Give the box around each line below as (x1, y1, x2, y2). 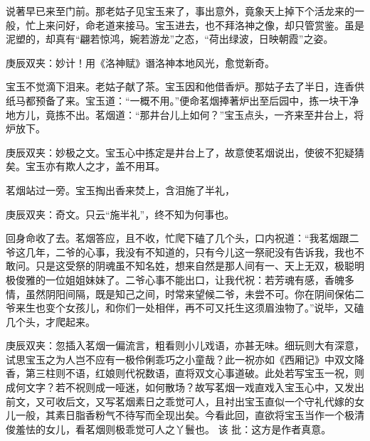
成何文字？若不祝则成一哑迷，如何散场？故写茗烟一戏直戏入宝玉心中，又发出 (6, 380, 364, 395)
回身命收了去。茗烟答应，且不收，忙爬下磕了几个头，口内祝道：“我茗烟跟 (6, 230, 349, 245)
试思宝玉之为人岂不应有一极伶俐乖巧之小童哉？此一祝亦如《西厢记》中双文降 (6, 351, 364, 366)
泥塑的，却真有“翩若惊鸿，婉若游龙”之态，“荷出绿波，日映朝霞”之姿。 (6, 31, 334, 46)
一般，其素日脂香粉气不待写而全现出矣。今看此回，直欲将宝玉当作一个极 (15, 408, 354, 423)
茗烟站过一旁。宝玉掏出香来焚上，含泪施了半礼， (6, 182, 235, 197)
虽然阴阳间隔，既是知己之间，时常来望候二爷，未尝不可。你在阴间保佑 (25, 286, 354, 301)
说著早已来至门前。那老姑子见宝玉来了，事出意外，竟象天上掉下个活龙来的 (6, 4, 354, 18)
